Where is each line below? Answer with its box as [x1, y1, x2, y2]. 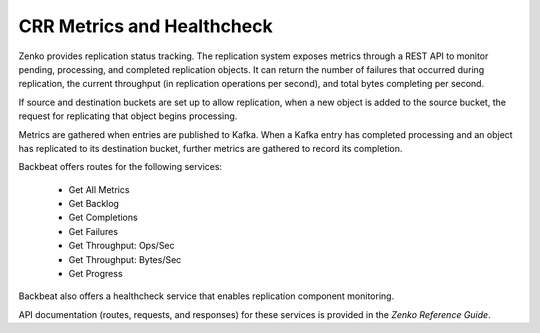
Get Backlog [68, 198, 120, 210]
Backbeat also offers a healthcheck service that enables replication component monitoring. [18, 290, 395, 302]
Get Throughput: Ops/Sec [68, 240, 175, 252]
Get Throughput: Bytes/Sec [68, 253, 182, 265]
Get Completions [68, 211, 139, 224]
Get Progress [68, 268, 124, 280]
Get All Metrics [68, 183, 130, 195]
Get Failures [68, 225, 119, 237]
